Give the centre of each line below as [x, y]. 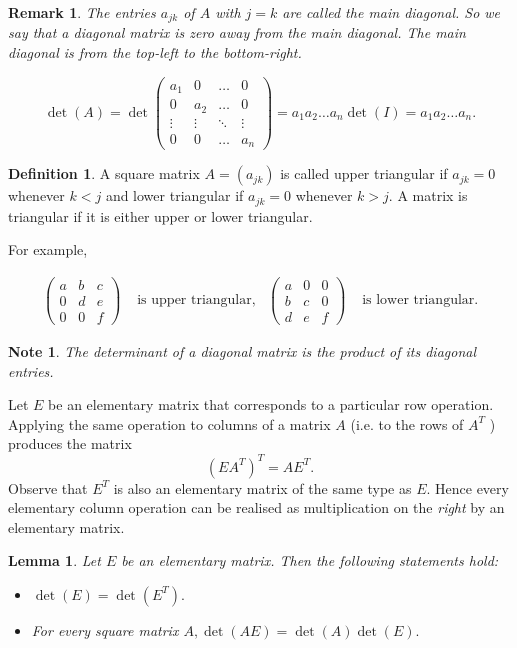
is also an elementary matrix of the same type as [262, 487]
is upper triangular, [196, 300]
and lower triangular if [174, 195]
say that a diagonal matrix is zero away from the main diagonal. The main [237, 32]
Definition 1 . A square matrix [104, 173]
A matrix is [432, 195]
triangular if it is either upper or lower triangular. [160, 215]
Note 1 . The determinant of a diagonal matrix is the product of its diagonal [242, 351]
